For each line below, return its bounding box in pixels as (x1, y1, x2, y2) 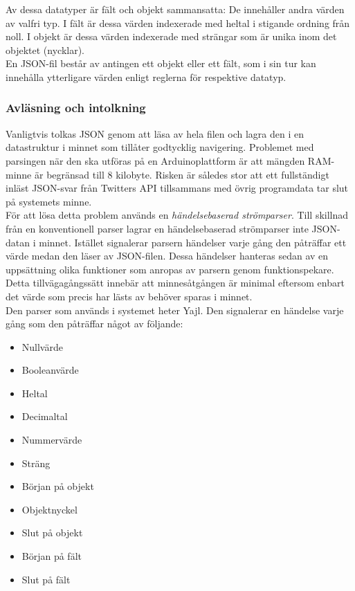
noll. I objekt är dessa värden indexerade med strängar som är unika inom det (6, 29, 337, 44)
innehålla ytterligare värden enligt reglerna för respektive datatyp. (6, 69, 286, 84)
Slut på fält (21, 572, 71, 586)
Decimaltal (21, 409, 68, 424)
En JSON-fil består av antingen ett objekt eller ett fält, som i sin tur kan (6, 56, 316, 71)
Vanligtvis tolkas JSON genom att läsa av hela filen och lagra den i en (6, 126, 304, 140)
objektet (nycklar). (6, 42, 85, 57)
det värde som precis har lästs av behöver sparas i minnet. (6, 289, 253, 303)
